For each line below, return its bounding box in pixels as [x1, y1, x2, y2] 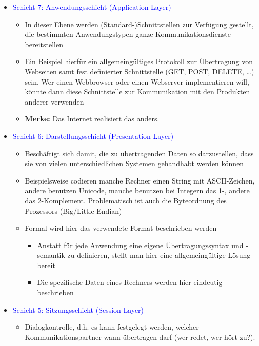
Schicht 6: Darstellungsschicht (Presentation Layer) [12, 130, 174, 141]
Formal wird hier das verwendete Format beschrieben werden [25, 222, 217, 233]
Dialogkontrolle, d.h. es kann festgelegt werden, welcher [25, 321, 199, 332]
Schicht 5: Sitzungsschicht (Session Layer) [12, 304, 144, 315]
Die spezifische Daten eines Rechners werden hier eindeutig [37, 277, 223, 288]
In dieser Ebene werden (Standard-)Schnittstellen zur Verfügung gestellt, [25, 18, 254, 29]
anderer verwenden [25, 96, 84, 107]
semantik [37, 250, 65, 260]
